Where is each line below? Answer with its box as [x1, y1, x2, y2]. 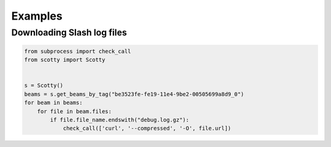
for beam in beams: [24, 99, 83, 107]
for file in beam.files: [37, 108, 112, 115]
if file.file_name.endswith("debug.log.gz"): [50, 116, 189, 123]
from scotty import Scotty [24, 56, 105, 64]
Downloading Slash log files [11, 27, 127, 38]
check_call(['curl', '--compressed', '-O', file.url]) [63, 125, 232, 132]
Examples [11, 9, 63, 23]
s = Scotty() [24, 82, 64, 89]
